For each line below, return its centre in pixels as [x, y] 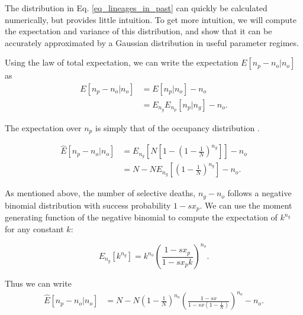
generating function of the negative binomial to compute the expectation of [141, 217]
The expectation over [43, 127]
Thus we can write [38, 283]
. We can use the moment [246, 205]
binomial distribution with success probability [88, 205]
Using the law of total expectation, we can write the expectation [122, 62]
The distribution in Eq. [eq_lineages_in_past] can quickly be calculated [136, 8]
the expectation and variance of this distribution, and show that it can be [138, 31]
